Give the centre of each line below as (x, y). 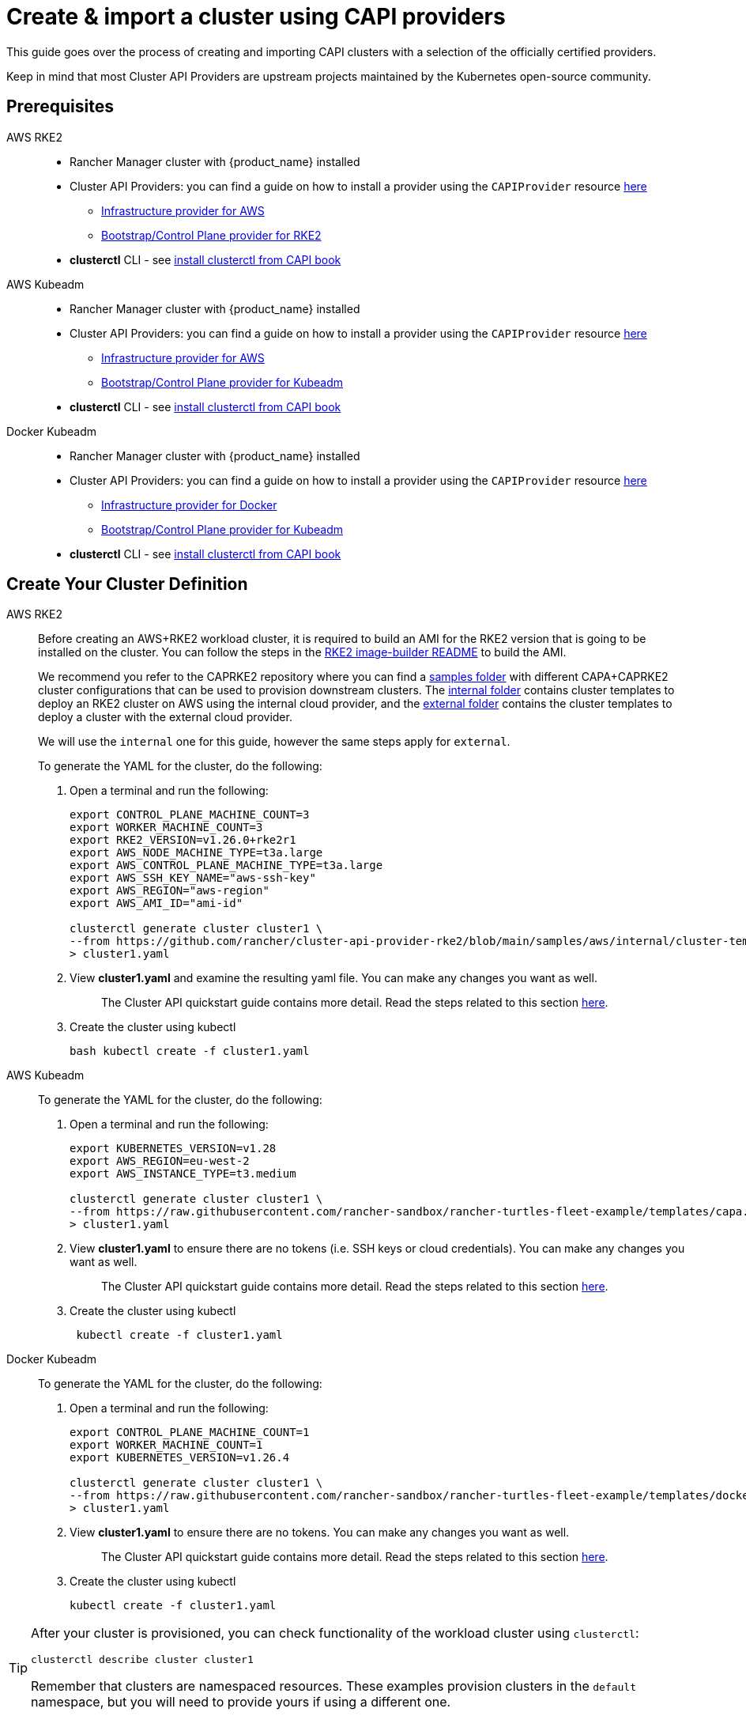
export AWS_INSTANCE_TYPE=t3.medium (183, 1174)
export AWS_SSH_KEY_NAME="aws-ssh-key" (193, 878)
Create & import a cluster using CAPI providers (256, 17)
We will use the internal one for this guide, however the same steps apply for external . (274, 742)
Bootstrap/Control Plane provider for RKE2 (211, 235)
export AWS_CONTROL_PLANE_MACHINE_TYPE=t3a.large (226, 866)
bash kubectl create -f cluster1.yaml (190, 1051)
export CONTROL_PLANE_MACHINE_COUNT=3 (190, 815)
